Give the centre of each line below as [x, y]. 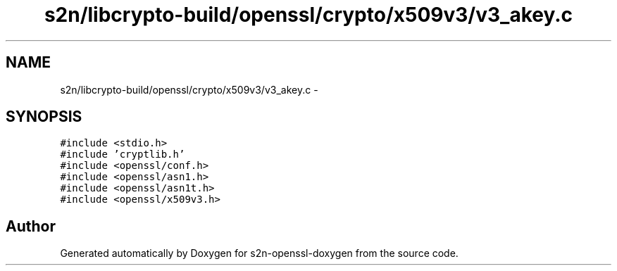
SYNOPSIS [44, 117]
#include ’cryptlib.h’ [123, 155]
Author [31, 226]
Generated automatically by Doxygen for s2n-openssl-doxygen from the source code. [259, 253]
